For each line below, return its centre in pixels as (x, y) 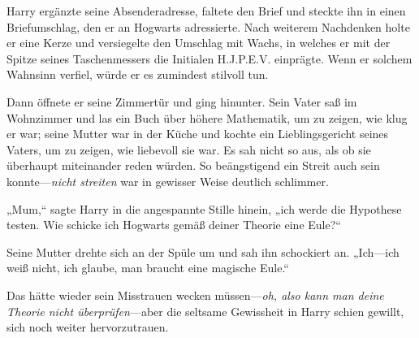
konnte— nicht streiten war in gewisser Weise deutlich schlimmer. (168, 181)
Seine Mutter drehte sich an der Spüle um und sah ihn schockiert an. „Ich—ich (203, 251)
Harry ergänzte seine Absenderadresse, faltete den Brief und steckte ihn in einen (206, 11)
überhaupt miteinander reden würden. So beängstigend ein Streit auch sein (193, 165)
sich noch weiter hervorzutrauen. (88, 327)
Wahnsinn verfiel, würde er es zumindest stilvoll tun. (138, 74)
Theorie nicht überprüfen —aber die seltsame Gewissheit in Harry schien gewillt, (205, 311)
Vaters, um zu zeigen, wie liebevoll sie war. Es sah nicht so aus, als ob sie (189, 149)
